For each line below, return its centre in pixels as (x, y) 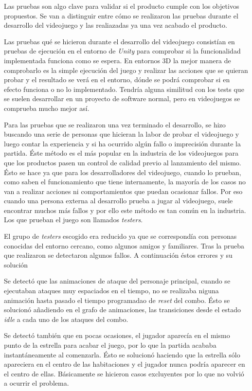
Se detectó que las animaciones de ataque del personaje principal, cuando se (117, 281)
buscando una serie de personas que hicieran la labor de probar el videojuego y (122, 134)
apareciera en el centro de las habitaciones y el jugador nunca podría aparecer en (125, 364)
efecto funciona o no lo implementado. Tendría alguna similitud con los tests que (124, 89)
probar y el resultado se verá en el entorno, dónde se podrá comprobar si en (117, 80)
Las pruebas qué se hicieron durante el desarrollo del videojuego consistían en (119, 41)
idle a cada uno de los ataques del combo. (66, 319)
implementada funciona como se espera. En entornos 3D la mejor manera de (117, 60)
